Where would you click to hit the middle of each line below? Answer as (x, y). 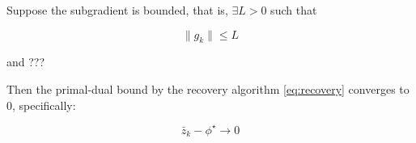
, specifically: (44, 105)
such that (294, 10)
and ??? (26, 62)
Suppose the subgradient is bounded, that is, (117, 10)
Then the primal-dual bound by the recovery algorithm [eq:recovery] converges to (208, 88)
